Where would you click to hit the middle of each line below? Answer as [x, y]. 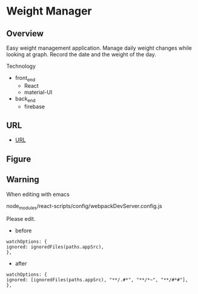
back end [25, 99]
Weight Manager [49, 11]
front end [25, 79]
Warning [23, 180]
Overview [25, 34]
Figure [19, 159]
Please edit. [21, 219]
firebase [35, 106]
